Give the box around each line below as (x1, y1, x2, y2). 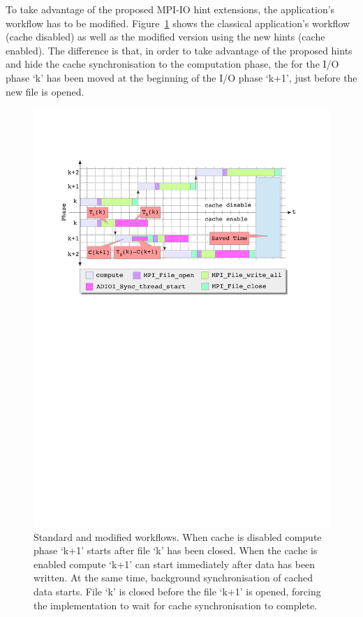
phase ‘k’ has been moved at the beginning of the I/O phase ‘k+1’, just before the (6, 70, 357, 84)
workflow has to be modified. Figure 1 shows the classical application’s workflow (6, 15, 350, 30)
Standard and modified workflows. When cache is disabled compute (34, 529, 322, 544)
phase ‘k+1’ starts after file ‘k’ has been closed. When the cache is (34, 543, 318, 558)
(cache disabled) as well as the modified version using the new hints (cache (6, 29, 325, 44)
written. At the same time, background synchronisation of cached (34, 570, 313, 585)
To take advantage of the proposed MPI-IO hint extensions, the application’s (6, 2, 335, 16)
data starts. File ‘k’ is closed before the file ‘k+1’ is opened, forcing (34, 584, 321, 599)
